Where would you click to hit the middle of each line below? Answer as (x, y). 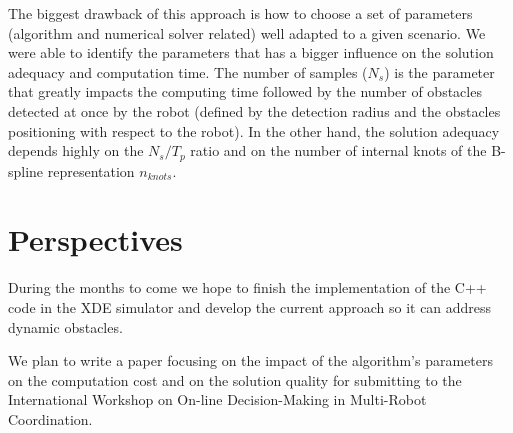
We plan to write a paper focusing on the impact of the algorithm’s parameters (250, 360)
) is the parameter (439, 71)
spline (26, 170)
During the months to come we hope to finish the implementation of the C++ (247, 287)
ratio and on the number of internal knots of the (338, 150)
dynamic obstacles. (65, 326)
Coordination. (50, 418)
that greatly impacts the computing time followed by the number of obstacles (245, 91)
